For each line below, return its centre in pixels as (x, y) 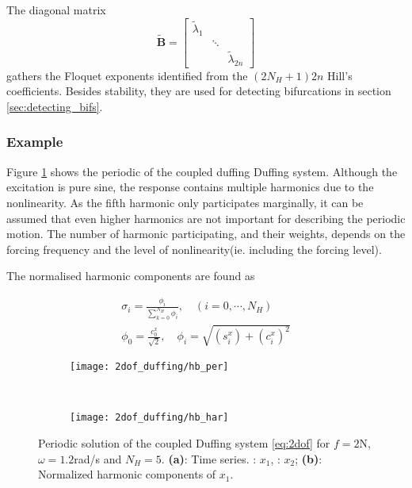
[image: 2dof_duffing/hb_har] (149, 418)
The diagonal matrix (56, 10)
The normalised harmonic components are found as (131, 276)
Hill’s (340, 75)
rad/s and (98, 458)
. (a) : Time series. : (209, 458)
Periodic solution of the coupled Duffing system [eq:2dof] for (184, 442)
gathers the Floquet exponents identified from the (127, 75)
